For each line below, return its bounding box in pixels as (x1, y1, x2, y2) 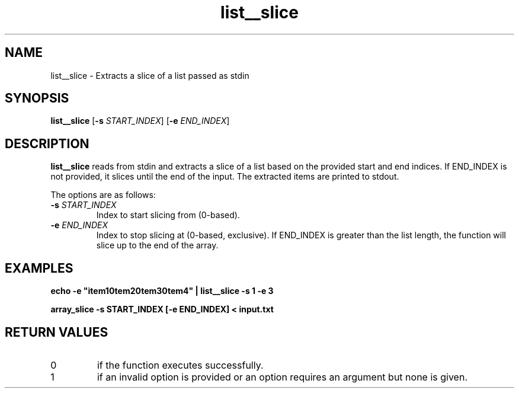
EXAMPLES (5, 260, 73, 276)
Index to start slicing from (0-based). (96, 210, 240, 221)
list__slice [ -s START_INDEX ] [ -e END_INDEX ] (50, 116, 230, 126)
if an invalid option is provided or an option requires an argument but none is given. (97, 370, 467, 383)
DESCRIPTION (5, 136, 89, 151)
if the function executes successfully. (97, 359, 264, 371)
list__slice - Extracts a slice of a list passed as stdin (50, 70, 249, 81)
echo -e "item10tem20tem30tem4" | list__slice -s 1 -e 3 (50, 286, 274, 296)
